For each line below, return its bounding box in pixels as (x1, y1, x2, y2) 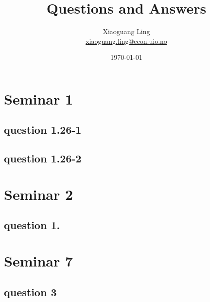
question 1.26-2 (4, 151, 82, 166)
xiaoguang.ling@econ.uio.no (86, 36, 167, 46)
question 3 (4, 284, 57, 299)
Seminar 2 (4, 184, 73, 204)
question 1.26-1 (4, 122, 82, 137)
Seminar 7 (4, 251, 73, 270)
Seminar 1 (4, 89, 73, 108)
